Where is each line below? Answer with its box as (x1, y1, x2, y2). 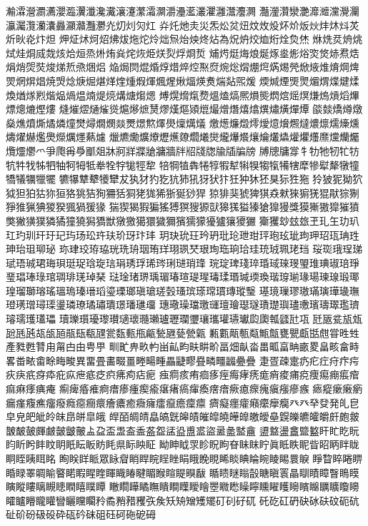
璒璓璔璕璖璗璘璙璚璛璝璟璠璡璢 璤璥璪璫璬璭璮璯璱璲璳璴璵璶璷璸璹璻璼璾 (6, 297, 359, 312)
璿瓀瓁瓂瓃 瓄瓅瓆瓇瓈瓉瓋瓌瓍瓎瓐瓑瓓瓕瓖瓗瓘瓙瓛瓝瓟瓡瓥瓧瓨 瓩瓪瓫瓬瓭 (6, 311, 363, 326)
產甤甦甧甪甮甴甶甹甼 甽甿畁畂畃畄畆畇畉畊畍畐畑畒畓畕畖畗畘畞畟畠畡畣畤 (6, 339, 359, 354)
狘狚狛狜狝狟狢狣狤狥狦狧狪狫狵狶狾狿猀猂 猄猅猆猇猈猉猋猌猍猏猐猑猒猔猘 (6, 185, 359, 200)
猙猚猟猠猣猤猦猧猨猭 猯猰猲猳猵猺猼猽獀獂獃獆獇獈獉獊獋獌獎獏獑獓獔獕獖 (6, 199, 359, 214)
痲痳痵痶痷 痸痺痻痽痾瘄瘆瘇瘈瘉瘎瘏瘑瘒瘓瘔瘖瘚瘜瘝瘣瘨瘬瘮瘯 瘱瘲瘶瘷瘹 (6, 381, 363, 396)
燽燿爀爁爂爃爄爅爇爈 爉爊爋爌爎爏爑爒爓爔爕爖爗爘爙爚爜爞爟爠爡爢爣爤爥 (6, 129, 359, 144)
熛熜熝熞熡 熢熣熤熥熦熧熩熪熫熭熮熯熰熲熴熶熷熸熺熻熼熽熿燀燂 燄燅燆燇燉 (6, 101, 363, 116)
